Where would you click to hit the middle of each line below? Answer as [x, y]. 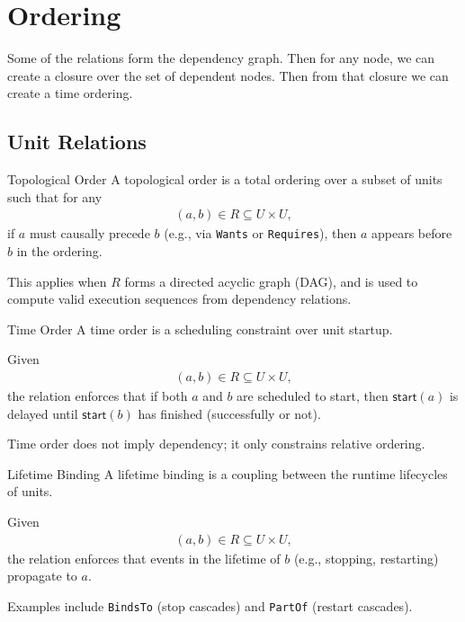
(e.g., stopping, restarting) [366, 558]
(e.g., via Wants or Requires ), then [260, 233]
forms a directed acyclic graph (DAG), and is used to [271, 281]
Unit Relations [77, 142]
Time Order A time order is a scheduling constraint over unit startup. [200, 329]
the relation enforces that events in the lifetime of [144, 558]
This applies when [57, 281]
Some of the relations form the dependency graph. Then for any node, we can [221, 58]
